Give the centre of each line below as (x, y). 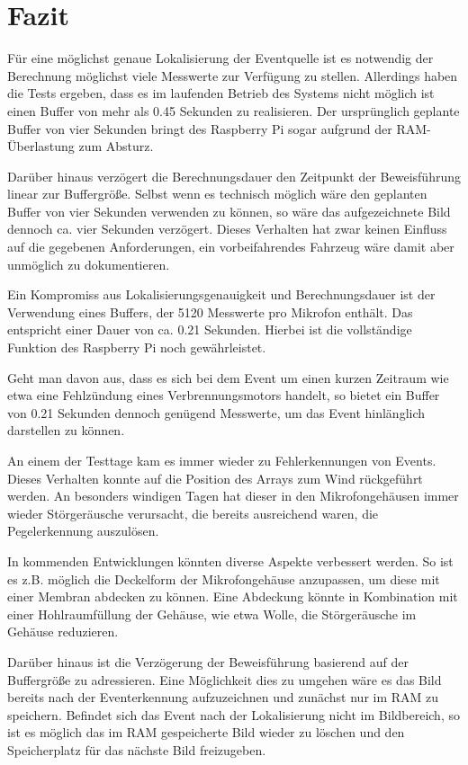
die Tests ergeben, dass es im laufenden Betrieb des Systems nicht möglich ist (221, 93)
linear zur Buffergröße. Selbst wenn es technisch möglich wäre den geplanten (217, 194)
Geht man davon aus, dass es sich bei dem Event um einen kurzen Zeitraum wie (228, 377)
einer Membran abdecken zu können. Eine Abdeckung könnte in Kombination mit (233, 596)
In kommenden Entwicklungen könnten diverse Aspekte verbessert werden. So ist (230, 560)
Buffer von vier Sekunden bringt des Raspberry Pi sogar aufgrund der (200, 128)
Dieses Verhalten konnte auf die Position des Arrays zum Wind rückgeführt (215, 478)
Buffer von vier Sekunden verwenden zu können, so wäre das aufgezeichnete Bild (229, 211)
